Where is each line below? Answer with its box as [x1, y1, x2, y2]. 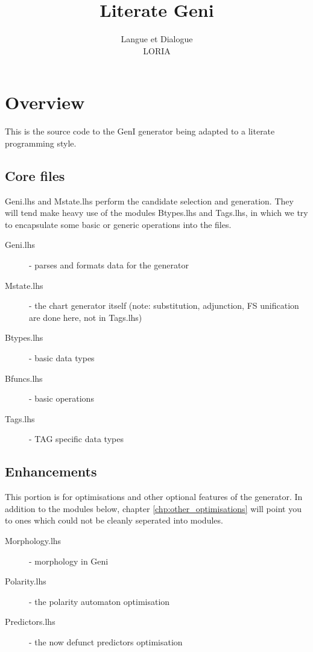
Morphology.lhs [5, 534, 62, 546]
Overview [5, 90, 85, 115]
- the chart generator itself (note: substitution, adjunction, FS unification [29, 299, 299, 312]
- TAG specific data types [29, 432, 124, 445]
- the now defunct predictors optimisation [29, 635, 183, 648]
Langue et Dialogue [121, 33, 193, 45]
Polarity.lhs [5, 575, 46, 587]
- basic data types [29, 351, 95, 364]
